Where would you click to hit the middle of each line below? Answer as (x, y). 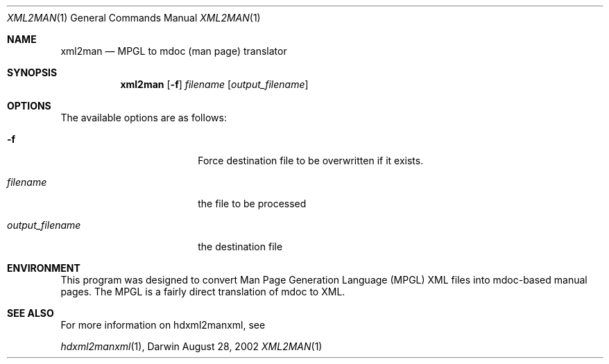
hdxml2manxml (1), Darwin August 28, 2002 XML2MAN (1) (191, 346)
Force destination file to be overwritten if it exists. (311, 161)
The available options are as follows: (144, 118)
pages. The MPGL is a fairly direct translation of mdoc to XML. (203, 292)
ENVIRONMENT (44, 268)
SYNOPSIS (32, 72)
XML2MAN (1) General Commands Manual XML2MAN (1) (134, 18)
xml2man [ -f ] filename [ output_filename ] (214, 84)
